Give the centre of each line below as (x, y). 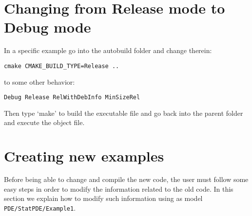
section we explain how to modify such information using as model (103, 198)
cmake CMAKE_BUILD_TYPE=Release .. (62, 66)
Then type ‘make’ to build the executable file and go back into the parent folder (124, 113)
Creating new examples (84, 156)
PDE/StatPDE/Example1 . (40, 207)
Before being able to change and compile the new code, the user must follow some (126, 179)
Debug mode (48, 27)
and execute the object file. (44, 122)
